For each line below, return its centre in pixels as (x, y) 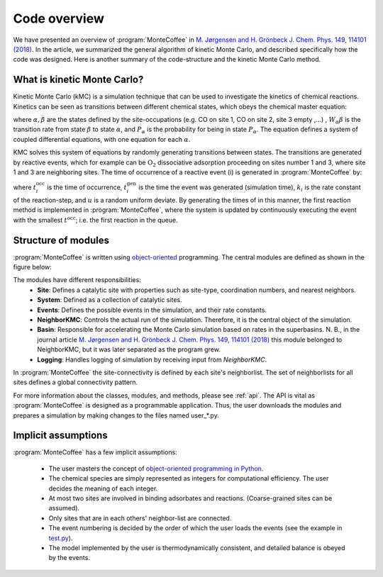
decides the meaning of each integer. (103, 488)
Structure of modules (61, 240)
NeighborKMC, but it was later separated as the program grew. (129, 349)
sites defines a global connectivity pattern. (76, 382)
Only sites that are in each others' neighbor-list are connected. (140, 518)
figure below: (33, 267)
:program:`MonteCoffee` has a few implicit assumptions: (95, 452)
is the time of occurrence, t (87, 187)
